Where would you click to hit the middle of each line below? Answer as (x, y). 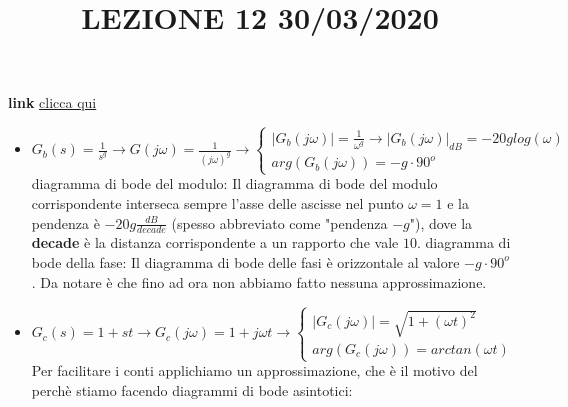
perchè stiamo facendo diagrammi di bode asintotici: (192, 389)
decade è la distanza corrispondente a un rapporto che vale (215, 242)
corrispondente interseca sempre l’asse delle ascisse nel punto (217, 202)
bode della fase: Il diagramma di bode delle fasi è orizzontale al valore (245, 261)
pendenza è (65, 222)
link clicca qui (52, 102)
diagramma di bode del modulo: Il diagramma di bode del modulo (234, 183)
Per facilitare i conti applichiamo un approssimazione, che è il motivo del (254, 370)
